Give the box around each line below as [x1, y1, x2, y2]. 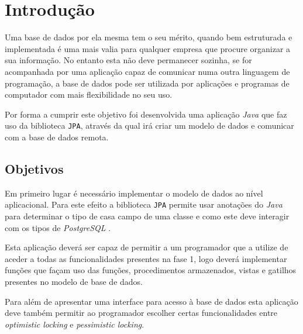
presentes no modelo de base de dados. [5, 275, 143, 287]
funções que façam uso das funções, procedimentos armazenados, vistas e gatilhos [5, 264, 297, 276]
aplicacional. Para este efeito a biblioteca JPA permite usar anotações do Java [5, 198, 283, 211]
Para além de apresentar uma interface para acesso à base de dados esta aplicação [5, 295, 298, 307]
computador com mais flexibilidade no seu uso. [5, 88, 173, 101]
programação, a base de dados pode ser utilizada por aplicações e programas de [5, 77, 290, 89]
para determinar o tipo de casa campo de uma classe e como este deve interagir [5, 209, 290, 222]
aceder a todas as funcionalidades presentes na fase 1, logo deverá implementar [5, 252, 287, 264]
